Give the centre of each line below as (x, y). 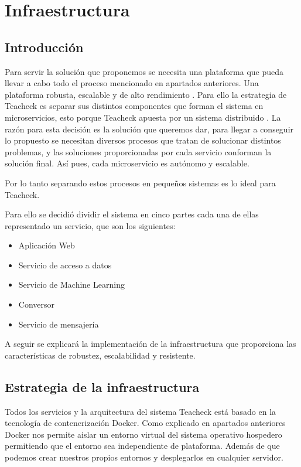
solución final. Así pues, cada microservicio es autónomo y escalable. (127, 163)
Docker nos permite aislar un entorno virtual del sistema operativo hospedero (143, 434)
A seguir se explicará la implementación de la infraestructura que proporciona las (150, 344)
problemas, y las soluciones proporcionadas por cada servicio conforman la (138, 151)
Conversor (37, 304)
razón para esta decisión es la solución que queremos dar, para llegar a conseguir (149, 129)
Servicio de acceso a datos (65, 265)
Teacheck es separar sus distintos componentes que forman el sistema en (134, 106)
